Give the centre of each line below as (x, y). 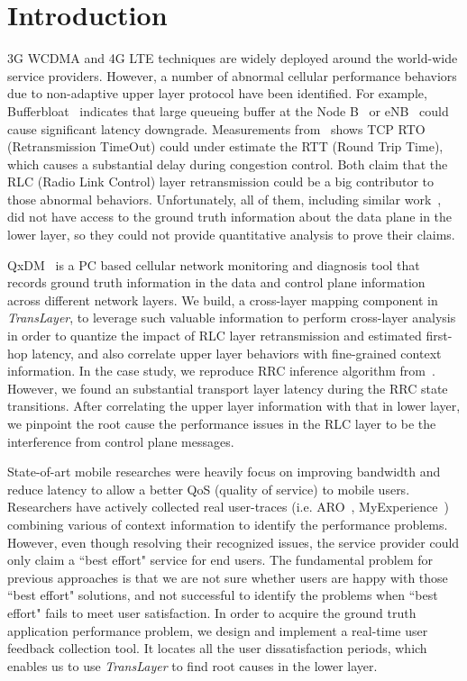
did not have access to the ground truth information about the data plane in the (230, 217)
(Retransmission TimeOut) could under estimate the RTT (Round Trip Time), (225, 146)
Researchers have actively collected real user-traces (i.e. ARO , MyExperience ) (228, 507)
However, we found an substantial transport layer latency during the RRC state (228, 388)
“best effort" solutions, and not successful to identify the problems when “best (223, 595)
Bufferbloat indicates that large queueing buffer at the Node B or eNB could (228, 110)
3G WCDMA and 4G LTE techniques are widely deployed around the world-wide (233, 58)
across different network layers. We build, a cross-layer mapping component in (223, 300)
